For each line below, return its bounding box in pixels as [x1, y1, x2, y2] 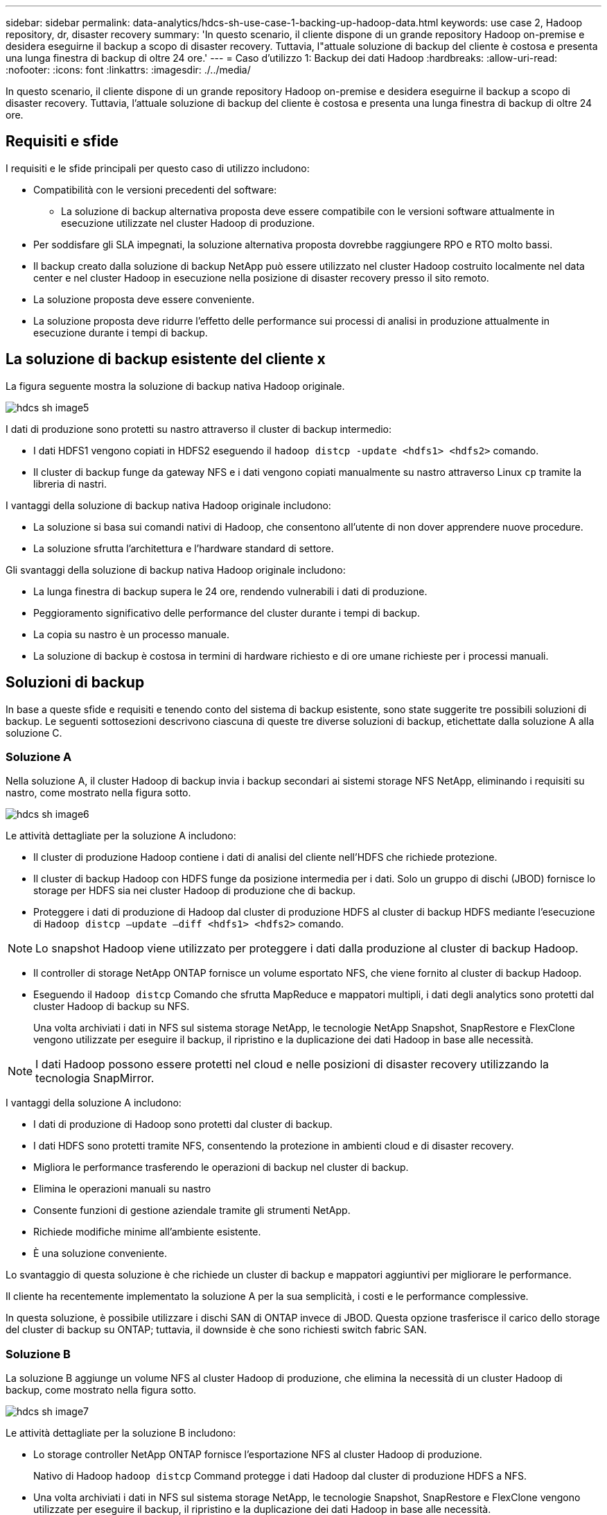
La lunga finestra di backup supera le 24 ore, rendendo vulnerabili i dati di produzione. [33, 585, 428, 597]
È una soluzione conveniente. [33, 1247, 167, 1260]
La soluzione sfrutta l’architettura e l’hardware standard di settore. [33, 542, 334, 554]
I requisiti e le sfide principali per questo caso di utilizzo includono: [6, 162, 310, 174]
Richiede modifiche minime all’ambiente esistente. [33, 1226, 261, 1238]
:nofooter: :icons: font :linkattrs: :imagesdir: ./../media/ [6, 64, 251, 76]
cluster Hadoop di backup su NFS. [33, 1000, 190, 1013]
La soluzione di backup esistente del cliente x [6, 350, 326, 368]
